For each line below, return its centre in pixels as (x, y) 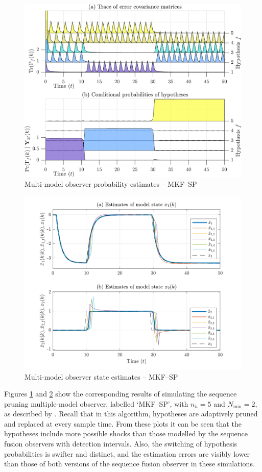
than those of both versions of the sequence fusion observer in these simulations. (129, 464)
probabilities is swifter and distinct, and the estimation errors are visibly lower (127, 453)
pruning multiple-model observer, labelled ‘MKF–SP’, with (96, 403)
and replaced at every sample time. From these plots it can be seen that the (123, 423)
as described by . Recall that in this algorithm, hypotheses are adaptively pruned (131, 414)
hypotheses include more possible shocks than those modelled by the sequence (126, 433)
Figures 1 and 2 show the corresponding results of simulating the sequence (121, 394)
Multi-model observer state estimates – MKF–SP (101, 376)
